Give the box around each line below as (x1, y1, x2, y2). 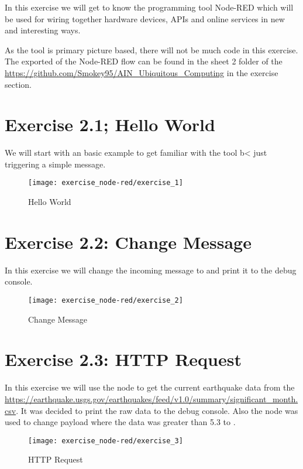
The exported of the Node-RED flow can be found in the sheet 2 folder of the (5, 55, 283, 67)
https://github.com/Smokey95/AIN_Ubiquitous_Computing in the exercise (5, 66, 278, 78)
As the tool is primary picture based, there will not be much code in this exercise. (5, 43, 298, 56)
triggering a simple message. (5, 158, 106, 170)
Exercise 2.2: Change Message (5, 230, 252, 254)
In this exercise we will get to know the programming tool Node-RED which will (5, 1, 294, 13)
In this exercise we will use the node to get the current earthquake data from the (5, 381, 295, 393)
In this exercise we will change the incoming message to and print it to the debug (5, 263, 297, 276)
